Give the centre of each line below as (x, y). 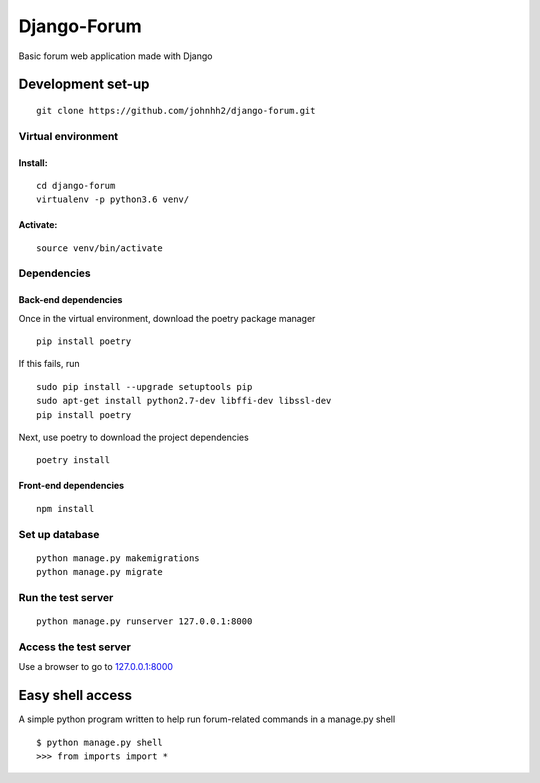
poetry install (73, 460)
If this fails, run (49, 364)
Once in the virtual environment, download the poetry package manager (167, 318)
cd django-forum (76, 185)
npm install (65, 508)
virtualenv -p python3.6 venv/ (113, 199)
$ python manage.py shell (100, 742)
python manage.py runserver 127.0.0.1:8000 (144, 621)
